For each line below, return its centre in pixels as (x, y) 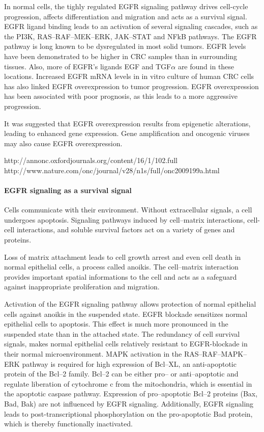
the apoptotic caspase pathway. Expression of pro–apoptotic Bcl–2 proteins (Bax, (131, 394)
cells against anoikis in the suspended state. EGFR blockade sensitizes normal (126, 314)
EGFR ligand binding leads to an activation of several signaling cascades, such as (131, 26)
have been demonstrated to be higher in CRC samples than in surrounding (121, 56)
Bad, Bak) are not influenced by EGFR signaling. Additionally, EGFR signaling (129, 403)
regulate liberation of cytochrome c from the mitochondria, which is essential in (128, 383)
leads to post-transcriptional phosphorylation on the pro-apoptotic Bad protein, (128, 413)
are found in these (206, 66)
